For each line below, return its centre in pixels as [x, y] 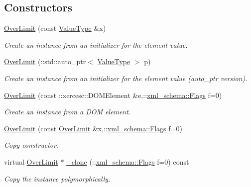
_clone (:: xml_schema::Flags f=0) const [128, 161]
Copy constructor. [31, 145]
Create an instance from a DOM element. [67, 112]
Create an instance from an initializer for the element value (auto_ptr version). [126, 78]
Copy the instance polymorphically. [57, 178]
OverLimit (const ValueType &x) [55, 28]
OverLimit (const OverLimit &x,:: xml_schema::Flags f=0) [93, 128]
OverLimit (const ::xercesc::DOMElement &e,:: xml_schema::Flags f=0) [113, 95]
